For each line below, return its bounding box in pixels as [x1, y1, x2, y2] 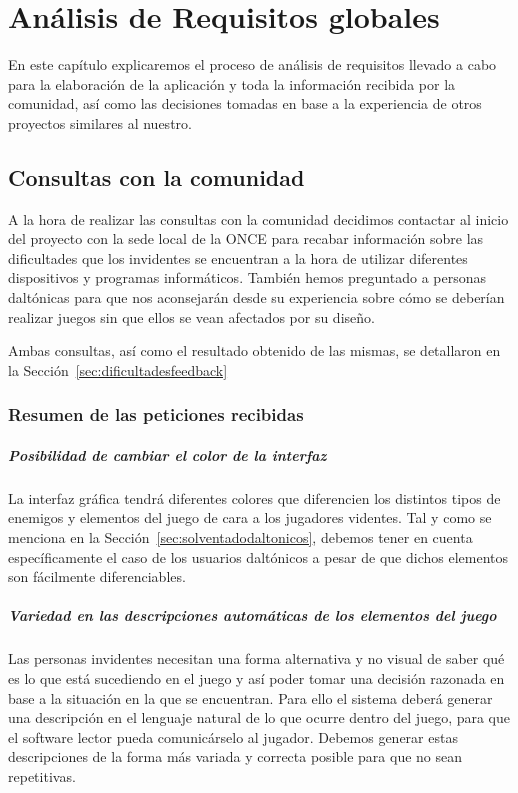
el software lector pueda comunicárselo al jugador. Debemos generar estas [8, 726, 458, 747]
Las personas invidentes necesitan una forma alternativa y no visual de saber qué [8, 648, 505, 669]
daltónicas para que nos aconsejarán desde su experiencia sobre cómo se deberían [8, 287, 505, 308]
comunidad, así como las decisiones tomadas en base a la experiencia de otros [8, 93, 482, 114]
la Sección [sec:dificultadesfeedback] [8, 359, 228, 380]
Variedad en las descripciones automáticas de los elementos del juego [8, 605, 497, 626]
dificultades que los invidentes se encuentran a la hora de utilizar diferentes [8, 247, 468, 268]
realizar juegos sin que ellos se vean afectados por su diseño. [8, 306, 375, 327]
